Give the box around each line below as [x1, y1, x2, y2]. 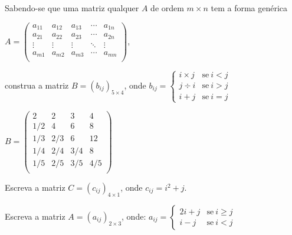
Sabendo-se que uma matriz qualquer [5, 2, 139, 14]
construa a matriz [5, 79, 69, 91]
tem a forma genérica [211, 2, 288, 14]
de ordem [150, 2, 184, 14]
